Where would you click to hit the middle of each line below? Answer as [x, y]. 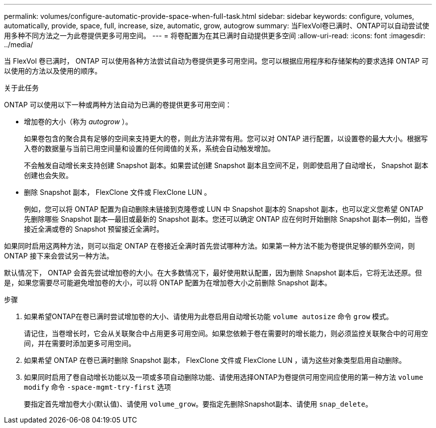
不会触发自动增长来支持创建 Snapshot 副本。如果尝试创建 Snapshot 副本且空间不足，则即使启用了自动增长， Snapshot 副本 [226, 165]
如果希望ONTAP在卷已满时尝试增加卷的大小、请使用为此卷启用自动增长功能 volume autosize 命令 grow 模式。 [209, 316]
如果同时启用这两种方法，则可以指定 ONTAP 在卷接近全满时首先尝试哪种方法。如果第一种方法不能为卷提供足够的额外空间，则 [210, 246]
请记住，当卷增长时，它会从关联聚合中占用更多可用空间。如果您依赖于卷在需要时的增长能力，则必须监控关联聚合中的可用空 [226, 333]
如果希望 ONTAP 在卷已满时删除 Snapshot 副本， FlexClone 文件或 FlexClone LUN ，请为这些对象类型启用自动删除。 [215, 360]
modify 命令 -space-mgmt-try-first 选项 [98, 387]
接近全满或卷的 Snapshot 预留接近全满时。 [94, 229]
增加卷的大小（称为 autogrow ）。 [78, 122]
